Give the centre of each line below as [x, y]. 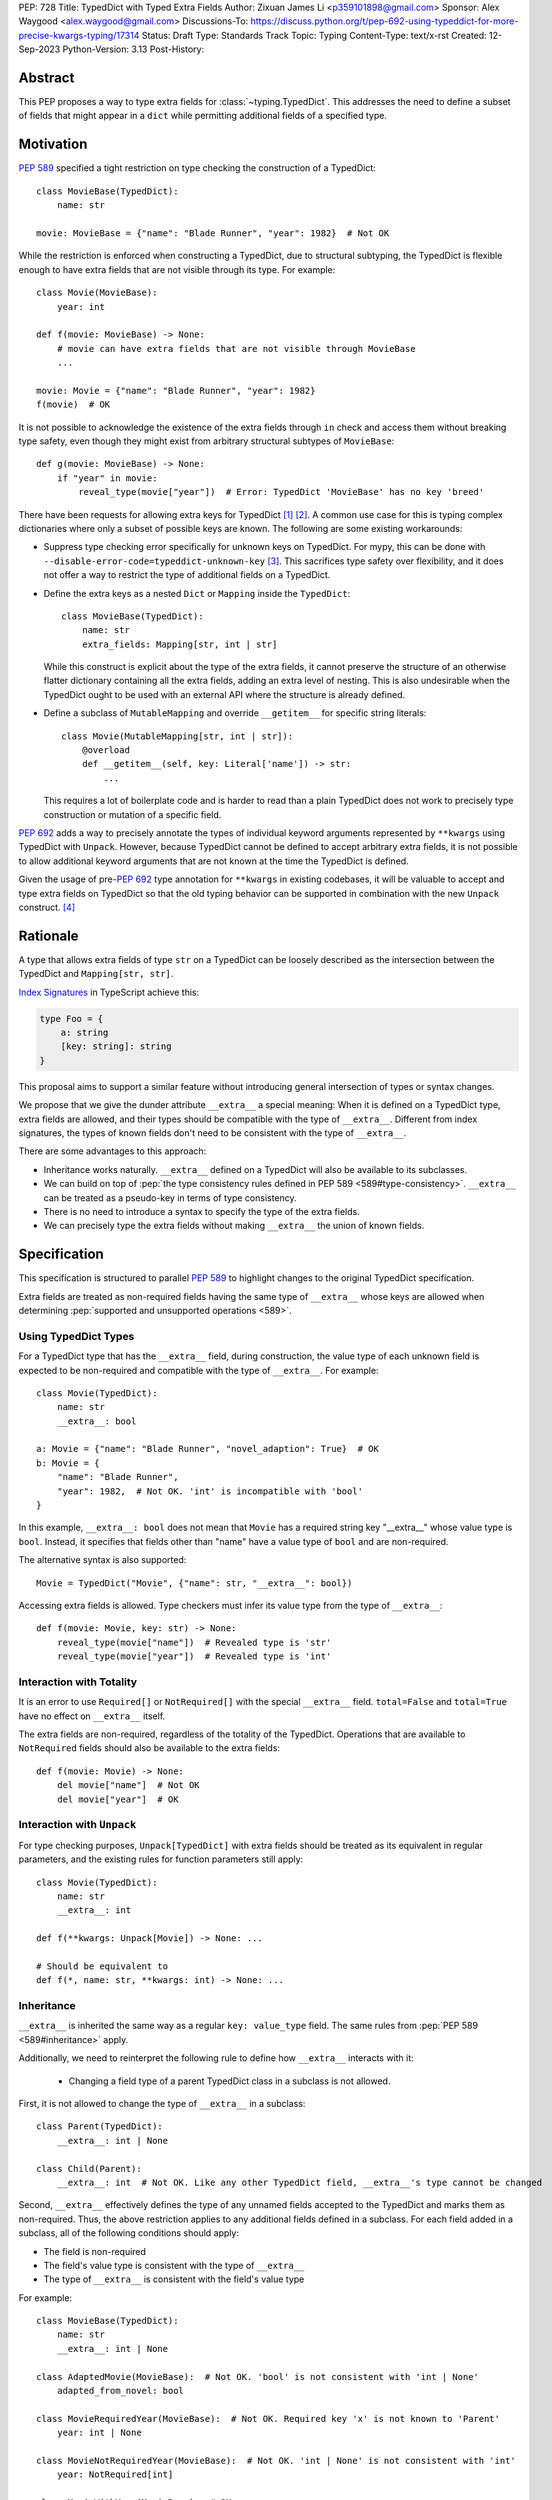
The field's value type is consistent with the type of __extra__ [174, 2265]
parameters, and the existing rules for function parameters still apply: [161, 1859]
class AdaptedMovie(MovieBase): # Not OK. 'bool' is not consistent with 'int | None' [258, 2376]
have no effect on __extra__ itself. [92, 1716]
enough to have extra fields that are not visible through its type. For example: [177, 269]
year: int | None [99, 2433]
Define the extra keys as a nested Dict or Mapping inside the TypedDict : [197, 593]
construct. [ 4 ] [46, 907]
